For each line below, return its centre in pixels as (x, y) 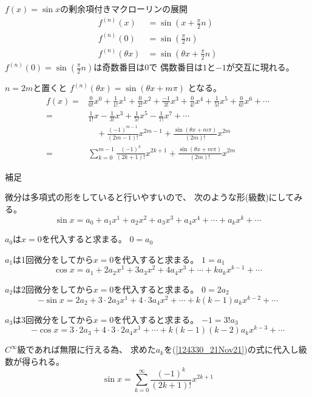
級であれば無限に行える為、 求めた (86, 349)
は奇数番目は (119, 67)
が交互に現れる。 (260, 67)
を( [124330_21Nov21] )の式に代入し (231, 349)
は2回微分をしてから (53, 289)
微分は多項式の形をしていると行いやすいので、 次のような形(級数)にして (150, 197)
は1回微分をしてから (53, 259)
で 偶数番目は (176, 67)
